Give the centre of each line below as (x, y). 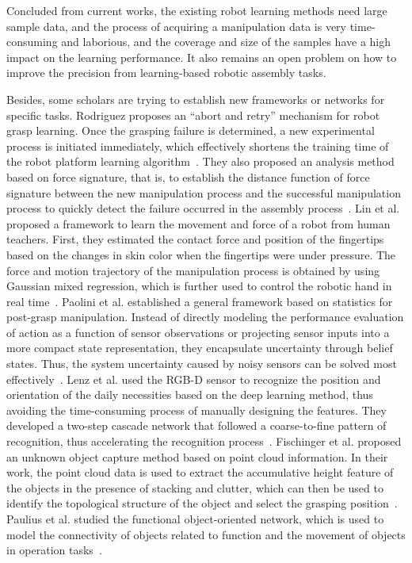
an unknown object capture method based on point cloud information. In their (197, 456)
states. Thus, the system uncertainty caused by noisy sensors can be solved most (202, 364)
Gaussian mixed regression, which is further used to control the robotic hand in (199, 286)
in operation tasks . (54, 550)
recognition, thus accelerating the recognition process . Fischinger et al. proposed (204, 441)
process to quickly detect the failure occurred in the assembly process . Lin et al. (203, 208)
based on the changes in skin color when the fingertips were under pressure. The (201, 254)
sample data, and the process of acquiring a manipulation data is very (177, 26)
